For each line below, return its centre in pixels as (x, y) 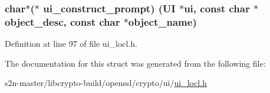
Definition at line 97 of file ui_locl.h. (71, 44)
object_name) (162, 21)
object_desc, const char (62, 21)
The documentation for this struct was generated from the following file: (135, 63)
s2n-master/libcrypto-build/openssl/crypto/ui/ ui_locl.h (106, 83)
